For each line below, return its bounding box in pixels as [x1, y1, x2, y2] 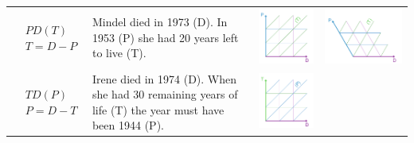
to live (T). [92, 44, 146, 61]
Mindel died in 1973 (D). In [92, 14, 228, 30]
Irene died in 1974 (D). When [92, 70, 237, 87]
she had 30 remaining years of [92, 86, 238, 102]
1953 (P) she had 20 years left [92, 29, 239, 45]
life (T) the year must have [92, 101, 225, 118]
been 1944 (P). [92, 117, 164, 133]
